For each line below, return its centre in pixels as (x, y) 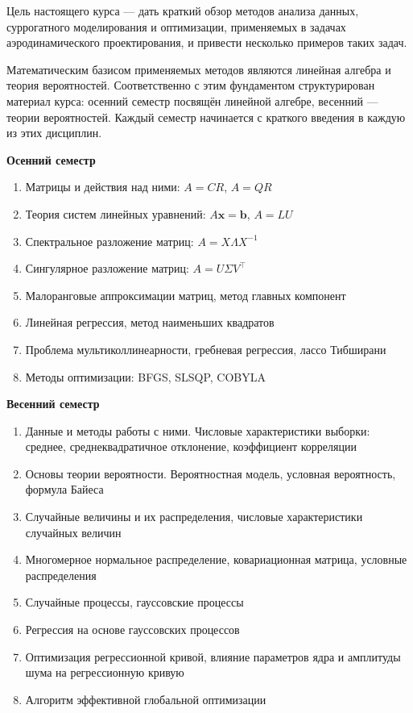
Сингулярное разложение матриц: (107, 268)
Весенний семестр (53, 404)
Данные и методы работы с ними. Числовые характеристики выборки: (198, 430)
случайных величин (73, 532)
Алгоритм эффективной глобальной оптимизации (146, 699)
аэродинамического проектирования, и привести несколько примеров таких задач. (207, 42)
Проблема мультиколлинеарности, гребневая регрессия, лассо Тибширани (206, 349)
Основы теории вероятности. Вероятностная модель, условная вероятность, (211, 473)
